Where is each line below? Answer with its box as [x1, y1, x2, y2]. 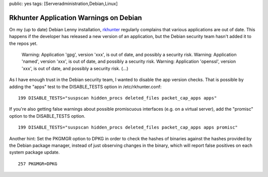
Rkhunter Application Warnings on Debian [9, 13, 142, 22]
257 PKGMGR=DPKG [18, 161, 58, 167]
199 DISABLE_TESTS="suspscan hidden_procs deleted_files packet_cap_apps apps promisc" [18, 125, 238, 131]
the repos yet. [9, 40, 38, 46]
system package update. [9, 149, 60, 155]
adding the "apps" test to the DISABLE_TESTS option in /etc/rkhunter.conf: [9, 84, 162, 89]
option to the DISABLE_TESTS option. [9, 113, 85, 119]
